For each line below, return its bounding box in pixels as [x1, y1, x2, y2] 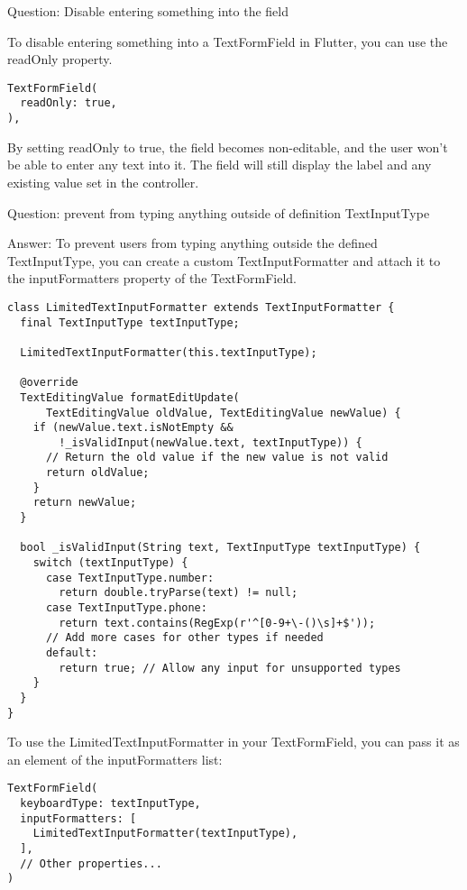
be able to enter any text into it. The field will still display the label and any [7, 155, 432, 174]
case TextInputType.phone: [45, 601, 207, 615]
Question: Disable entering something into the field [7, 2, 288, 20]
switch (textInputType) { [32, 556, 188, 570]
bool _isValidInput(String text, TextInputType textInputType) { [20, 541, 421, 555]
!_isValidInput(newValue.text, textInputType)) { [59, 436, 362, 449]
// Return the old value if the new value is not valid [45, 451, 389, 464]
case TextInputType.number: [45, 571, 215, 584]
